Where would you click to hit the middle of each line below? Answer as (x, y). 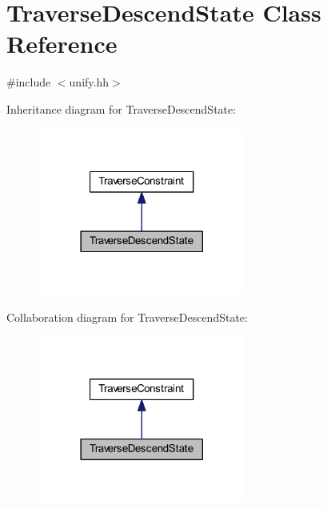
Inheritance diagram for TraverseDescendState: (122, 108)
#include (29, 82)
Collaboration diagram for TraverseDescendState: (127, 317)
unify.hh (89, 82)
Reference (62, 44)
